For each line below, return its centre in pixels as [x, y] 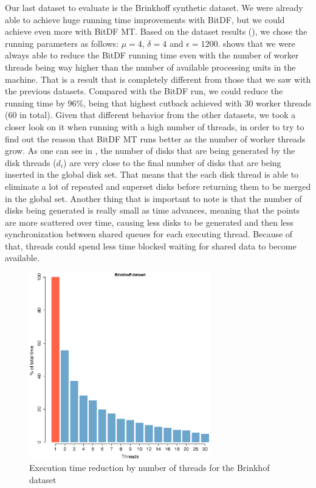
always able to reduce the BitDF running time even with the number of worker [152, 55]
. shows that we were [256, 43]
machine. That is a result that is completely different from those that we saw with [158, 79]
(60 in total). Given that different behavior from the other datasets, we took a [150, 115]
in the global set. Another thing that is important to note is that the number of [153, 198]
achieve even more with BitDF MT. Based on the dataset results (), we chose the [156, 31]
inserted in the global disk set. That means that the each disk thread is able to [152, 174]
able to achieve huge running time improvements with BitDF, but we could [145, 19]
